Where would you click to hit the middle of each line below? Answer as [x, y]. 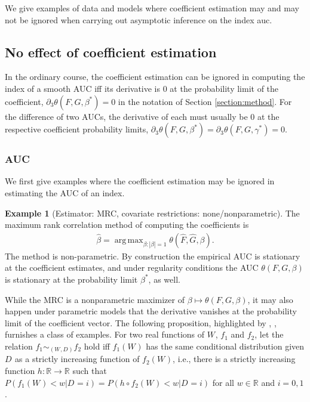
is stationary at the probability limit [71, 279]
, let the [269, 334]
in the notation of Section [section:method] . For [205, 101]
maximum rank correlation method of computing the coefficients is [127, 225]
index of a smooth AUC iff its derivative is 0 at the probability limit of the [142, 88]
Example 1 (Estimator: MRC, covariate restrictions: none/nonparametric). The [152, 213]
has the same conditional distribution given [225, 346]
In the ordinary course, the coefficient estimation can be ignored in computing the [155, 77]
